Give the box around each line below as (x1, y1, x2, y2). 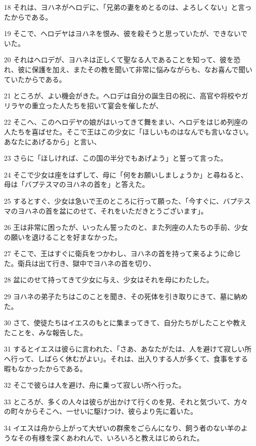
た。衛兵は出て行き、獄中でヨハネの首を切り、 (4, 258, 156, 268)
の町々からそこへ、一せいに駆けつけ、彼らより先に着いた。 (4, 406, 198, 416)
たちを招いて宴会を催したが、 (66, 100, 163, 110)
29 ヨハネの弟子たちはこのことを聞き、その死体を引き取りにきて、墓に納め (4, 291, 248, 302)
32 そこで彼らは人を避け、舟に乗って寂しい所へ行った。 (4, 380, 186, 390)
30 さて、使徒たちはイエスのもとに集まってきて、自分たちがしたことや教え (4, 317, 247, 328)
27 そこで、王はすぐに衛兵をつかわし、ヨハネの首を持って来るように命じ (4, 248, 241, 259)
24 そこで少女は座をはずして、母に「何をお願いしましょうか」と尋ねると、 (4, 169, 248, 179)
